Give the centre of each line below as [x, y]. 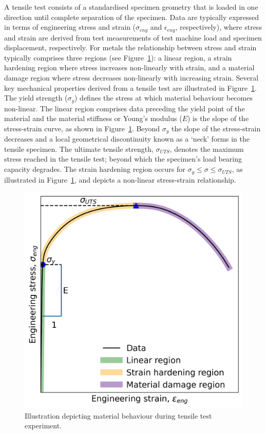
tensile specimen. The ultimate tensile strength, [79, 149]
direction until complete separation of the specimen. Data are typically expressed [132, 17]
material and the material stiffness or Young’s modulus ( [93, 118]
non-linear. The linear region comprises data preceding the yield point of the [125, 108]
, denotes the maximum [207, 149]
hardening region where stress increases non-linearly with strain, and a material [129, 67]
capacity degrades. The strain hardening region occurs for [95, 169]
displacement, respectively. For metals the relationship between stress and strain [130, 47]
